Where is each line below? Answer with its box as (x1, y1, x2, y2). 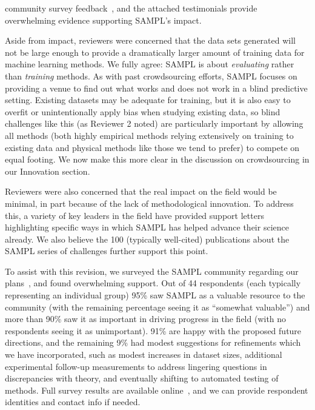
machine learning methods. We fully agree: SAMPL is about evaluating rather (5, 58, 294, 70)
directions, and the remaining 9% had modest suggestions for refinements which (5, 336, 301, 349)
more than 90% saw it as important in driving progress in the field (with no (5, 312, 287, 325)
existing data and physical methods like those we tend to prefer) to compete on (5, 141, 300, 153)
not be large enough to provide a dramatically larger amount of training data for (5, 45, 305, 58)
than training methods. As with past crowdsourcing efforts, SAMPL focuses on (5, 69, 297, 82)
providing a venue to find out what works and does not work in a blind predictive (5, 81, 308, 94)
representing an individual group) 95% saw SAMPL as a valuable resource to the (5, 289, 305, 301)
